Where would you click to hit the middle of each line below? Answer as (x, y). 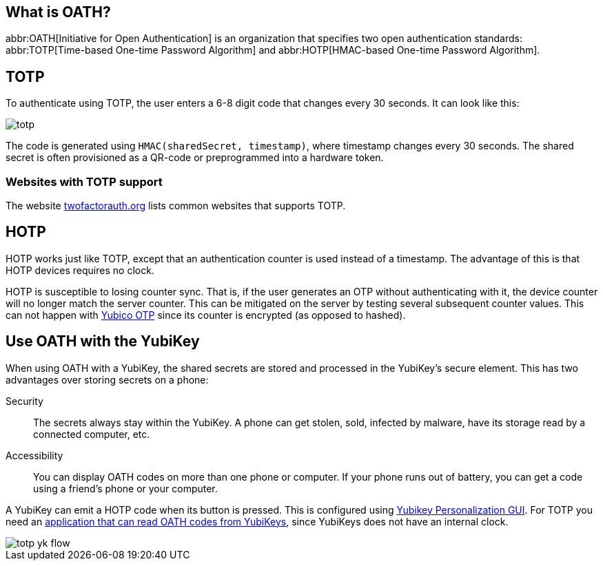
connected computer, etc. (92, 434)
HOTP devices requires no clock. (80, 270)
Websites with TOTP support (84, 181)
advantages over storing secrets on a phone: (107, 379)
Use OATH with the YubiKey (103, 342)
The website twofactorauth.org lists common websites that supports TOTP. (176, 206)
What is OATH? (58, 12)
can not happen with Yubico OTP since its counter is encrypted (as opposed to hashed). (206, 315)
